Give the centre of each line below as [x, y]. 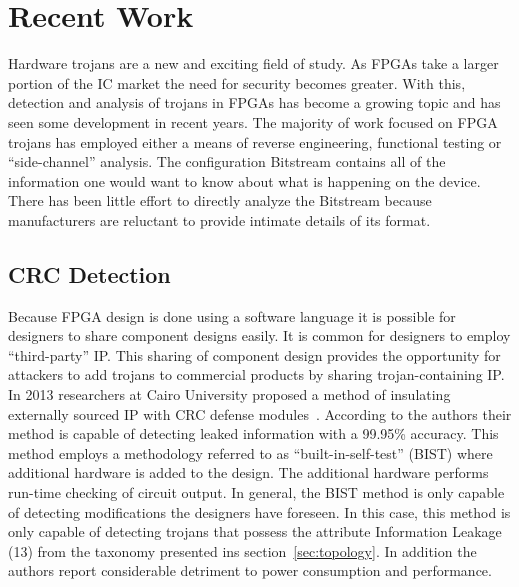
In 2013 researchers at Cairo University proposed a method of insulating [229, 394]
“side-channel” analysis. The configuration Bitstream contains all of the [227, 161]
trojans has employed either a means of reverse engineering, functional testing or [255, 141]
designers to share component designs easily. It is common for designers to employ [259, 335]
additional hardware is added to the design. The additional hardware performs [248, 472]
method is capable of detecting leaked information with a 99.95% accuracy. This [253, 433]
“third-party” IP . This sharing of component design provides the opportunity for [254, 354]
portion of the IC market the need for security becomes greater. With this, [237, 82]
